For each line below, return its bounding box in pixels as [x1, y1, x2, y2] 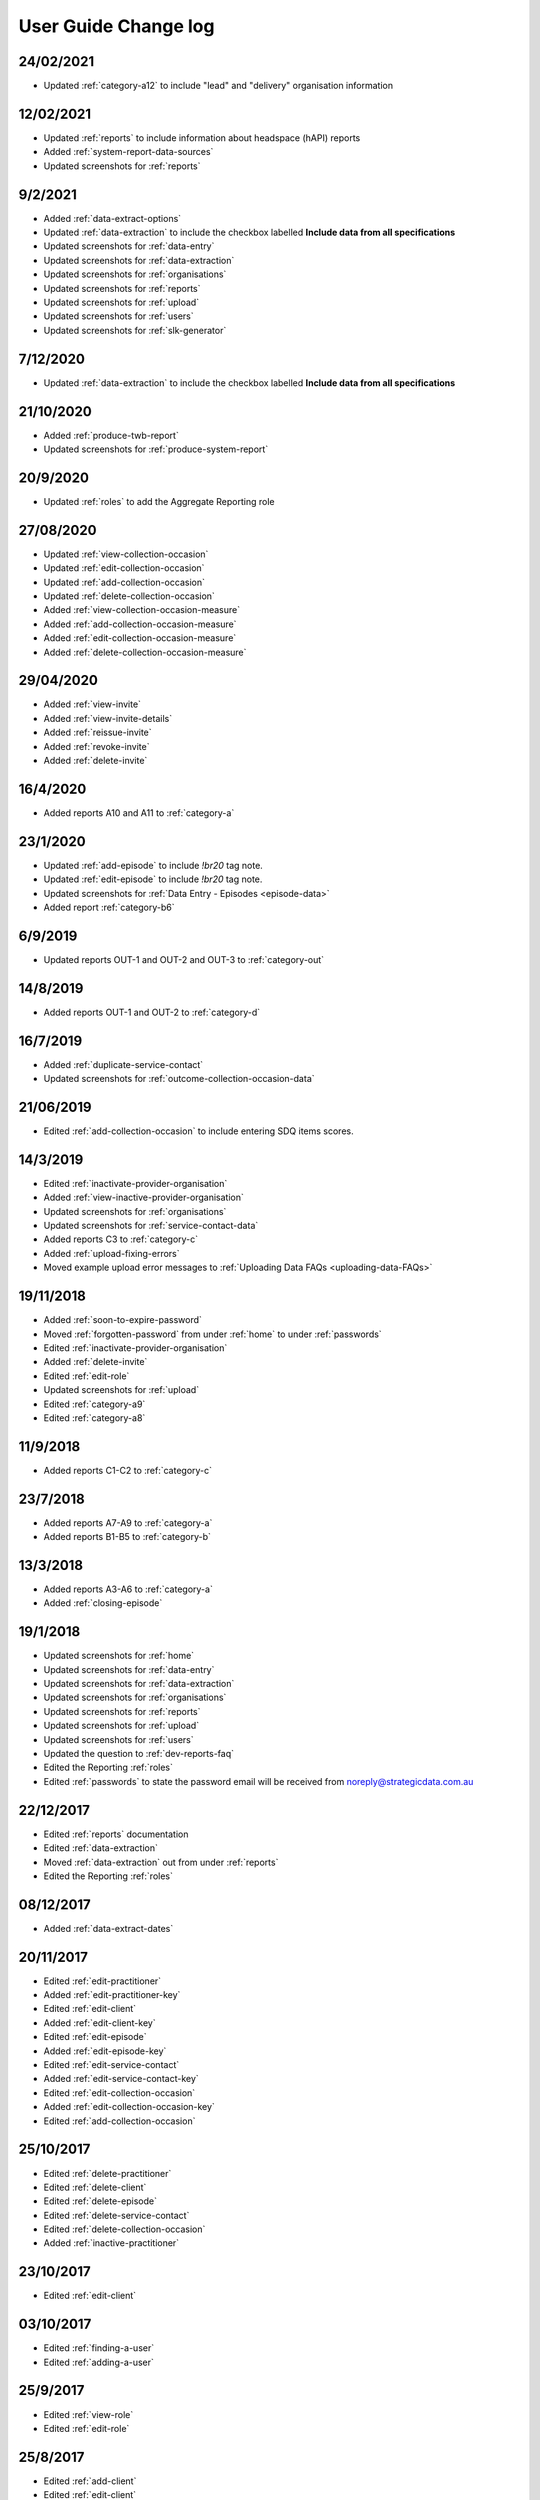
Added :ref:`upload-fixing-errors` [43, 1247, 180, 1259]
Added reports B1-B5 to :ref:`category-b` [43, 1531, 212, 1543]
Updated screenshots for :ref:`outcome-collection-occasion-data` [43, 1073, 315, 1085]
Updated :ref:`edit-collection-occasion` [43, 562, 205, 574]
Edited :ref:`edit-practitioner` [43, 1975, 162, 1987]
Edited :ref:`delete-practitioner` [43, 2167, 172, 2179]
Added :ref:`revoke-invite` [43, 740, 150, 752]
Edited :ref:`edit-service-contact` [43, 2059, 180, 2071]
